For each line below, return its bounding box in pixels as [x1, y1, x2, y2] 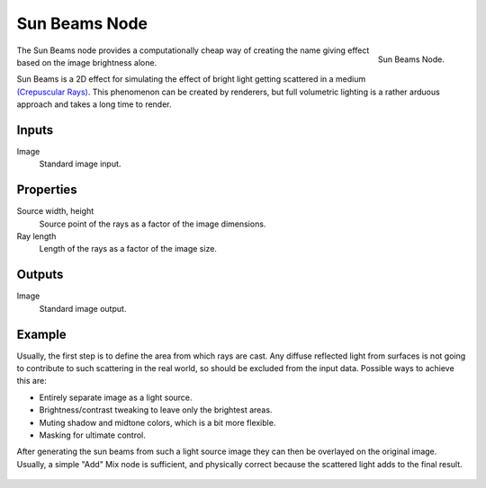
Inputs [16, 122, 54, 138]
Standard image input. [39, 158, 121, 170]
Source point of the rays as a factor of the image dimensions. [39, 218, 266, 229]
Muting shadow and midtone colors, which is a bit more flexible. [39, 417, 276, 428]
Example [16, 326, 67, 342]
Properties [16, 182, 77, 198]
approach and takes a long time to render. [16, 99, 172, 110]
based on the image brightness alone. [16, 57, 157, 67]
